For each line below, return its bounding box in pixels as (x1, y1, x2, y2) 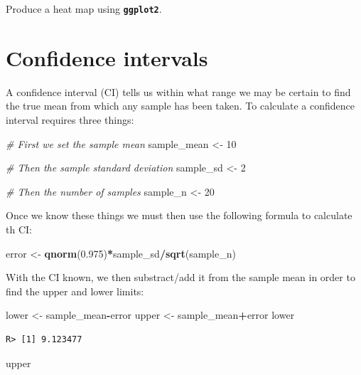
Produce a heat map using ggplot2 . (6, 1, 162, 16)
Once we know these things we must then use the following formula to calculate (6, 208, 352, 223)
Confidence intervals (6, 43, 208, 72)
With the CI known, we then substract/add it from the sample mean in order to (6, 270, 355, 285)
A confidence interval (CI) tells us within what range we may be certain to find (6, 84, 351, 99)
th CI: (6, 221, 32, 236)
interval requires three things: (6, 112, 134, 127)
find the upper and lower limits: (6, 283, 144, 298)
